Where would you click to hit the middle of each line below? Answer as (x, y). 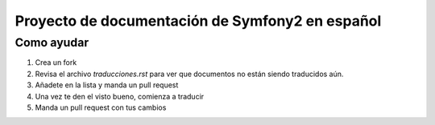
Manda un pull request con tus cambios (101, 107)
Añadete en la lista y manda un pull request (107, 85)
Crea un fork (56, 62)
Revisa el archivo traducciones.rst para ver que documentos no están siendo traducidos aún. (189, 74)
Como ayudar (52, 42)
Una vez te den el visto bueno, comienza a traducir (120, 96)
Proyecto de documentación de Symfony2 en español (198, 21)
